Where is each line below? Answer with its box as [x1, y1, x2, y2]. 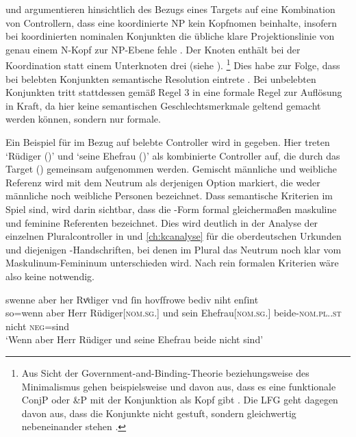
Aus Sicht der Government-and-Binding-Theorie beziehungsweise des [21, 365, 309, 379]
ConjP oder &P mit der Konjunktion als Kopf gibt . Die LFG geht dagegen [21, 392, 338, 407]
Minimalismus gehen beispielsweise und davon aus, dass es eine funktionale [21, 379, 336, 393]
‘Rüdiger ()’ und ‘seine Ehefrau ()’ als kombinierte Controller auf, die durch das [5, 148, 340, 162]
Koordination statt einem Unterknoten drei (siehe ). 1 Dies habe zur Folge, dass [5, 56, 340, 73]
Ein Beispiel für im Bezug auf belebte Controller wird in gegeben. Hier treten [5, 135, 330, 149]
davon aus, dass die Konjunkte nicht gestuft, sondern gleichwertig [21, 405, 296, 420]
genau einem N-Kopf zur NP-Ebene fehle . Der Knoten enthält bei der [5, 42, 301, 56]
